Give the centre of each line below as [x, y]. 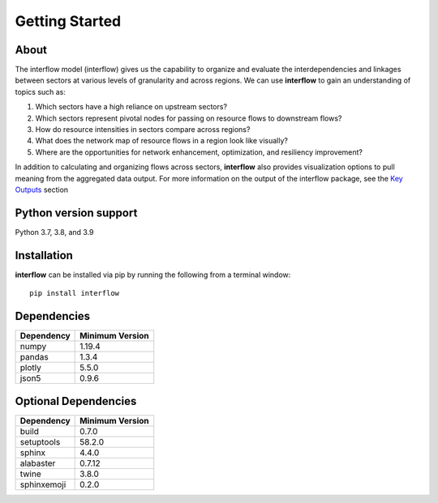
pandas [34, 357]
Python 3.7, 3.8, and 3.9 [54, 232]
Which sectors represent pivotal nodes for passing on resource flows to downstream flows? [189, 118]
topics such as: [41, 92]
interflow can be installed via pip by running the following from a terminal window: [153, 275]
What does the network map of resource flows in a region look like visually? [161, 141]
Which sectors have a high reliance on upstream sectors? [131, 107]
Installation [44, 255]
